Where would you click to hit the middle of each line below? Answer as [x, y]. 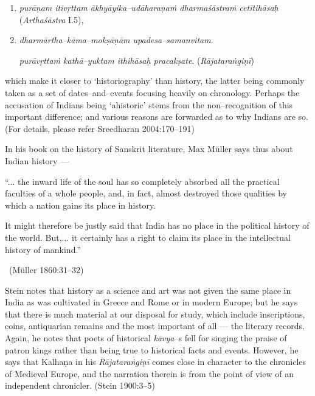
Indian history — [37, 160]
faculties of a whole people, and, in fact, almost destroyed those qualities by [146, 193]
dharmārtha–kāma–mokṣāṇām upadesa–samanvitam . [116, 40]
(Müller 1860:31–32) [46, 270]
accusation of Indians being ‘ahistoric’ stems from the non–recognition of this [149, 104]
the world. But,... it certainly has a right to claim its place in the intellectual [148, 237]
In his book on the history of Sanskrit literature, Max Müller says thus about [149, 149]
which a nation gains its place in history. [81, 205]
